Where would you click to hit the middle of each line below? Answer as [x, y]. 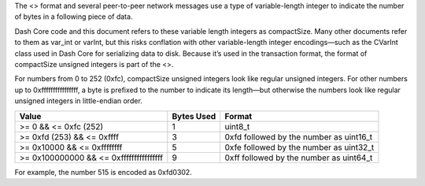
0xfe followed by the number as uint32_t [299, 147]
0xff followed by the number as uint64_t [299, 158]
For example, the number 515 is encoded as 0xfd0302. [103, 172]
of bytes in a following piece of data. [74, 17]
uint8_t [237, 126]
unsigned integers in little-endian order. [79, 101]
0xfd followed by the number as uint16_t [299, 136]
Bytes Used [194, 116]
